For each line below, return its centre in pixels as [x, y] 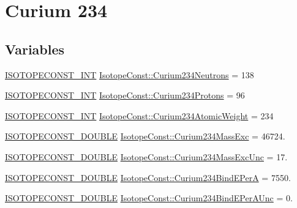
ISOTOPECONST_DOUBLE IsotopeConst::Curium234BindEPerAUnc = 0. [149, 198]
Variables [35, 49]
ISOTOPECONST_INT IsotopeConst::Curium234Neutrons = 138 [130, 74]
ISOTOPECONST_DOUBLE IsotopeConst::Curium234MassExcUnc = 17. [146, 156]
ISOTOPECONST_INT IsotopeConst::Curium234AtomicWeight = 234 [139, 115]
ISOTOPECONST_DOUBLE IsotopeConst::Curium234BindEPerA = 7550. [148, 177]
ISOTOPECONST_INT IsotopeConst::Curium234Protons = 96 [125, 95]
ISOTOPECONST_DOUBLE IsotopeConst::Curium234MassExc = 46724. [145, 136]
